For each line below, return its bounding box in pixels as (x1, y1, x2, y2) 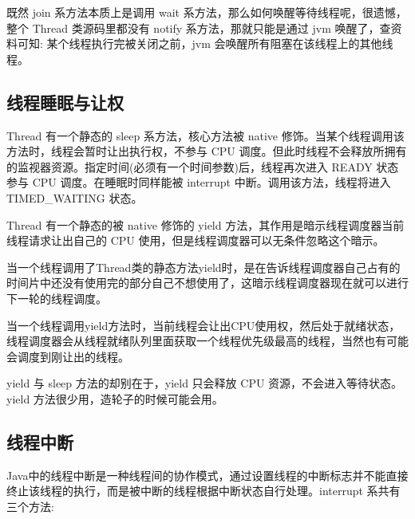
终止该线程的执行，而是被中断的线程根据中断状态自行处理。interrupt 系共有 (6, 482, 401, 499)
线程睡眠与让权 (6, 89, 124, 114)
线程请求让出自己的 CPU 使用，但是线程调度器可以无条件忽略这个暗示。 (6, 232, 385, 249)
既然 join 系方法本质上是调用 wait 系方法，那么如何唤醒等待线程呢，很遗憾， (6, 4, 407, 20)
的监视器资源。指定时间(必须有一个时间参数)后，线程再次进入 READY (6, 158, 373, 175)
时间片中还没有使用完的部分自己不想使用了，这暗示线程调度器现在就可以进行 (6, 274, 409, 291)
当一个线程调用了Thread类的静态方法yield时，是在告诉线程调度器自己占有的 (6, 258, 401, 275)
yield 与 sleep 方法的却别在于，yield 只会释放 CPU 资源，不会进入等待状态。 (6, 375, 403, 391)
